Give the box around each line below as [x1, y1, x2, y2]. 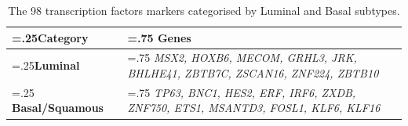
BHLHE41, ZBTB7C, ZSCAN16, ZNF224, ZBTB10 [127, 65, 379, 81]
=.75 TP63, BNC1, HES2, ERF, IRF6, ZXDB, [127, 84, 356, 100]
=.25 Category [12, 29, 89, 45]
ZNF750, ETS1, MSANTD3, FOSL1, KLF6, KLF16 [127, 99, 381, 116]
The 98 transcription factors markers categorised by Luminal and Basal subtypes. [8, 2, 400, 18]
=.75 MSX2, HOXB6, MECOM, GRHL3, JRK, [127, 49, 357, 66]
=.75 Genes [127, 29, 191, 45]
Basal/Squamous [12, 99, 104, 116]
